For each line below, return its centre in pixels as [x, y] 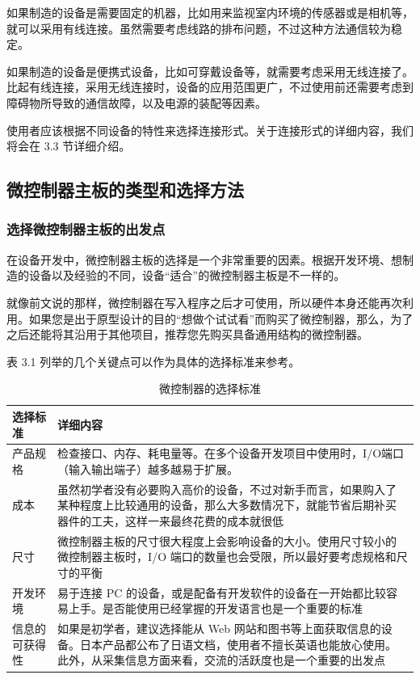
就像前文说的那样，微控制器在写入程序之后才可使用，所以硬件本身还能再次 [204, 302]
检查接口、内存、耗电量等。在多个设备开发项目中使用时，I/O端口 [231, 453]
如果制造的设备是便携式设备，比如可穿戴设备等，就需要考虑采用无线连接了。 [210, 71]
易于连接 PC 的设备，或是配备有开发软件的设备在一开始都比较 [222, 592]
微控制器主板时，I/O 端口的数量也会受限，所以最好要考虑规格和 [227, 557]
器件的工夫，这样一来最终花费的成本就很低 [171, 520]
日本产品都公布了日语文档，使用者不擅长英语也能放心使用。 [239, 644]
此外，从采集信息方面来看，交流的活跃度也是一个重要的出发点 [222, 660]
